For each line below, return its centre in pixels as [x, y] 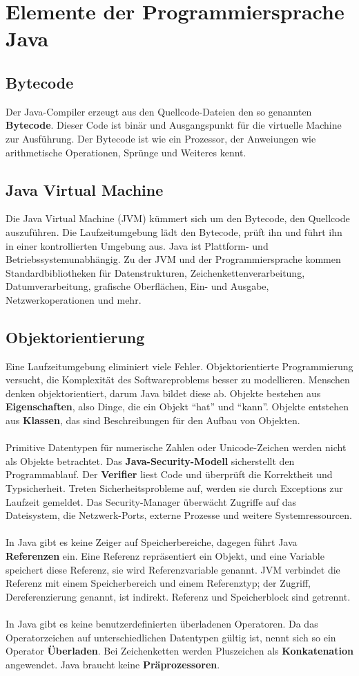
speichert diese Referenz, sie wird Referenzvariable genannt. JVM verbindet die [173, 569]
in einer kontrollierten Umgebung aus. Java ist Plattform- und [137, 245]
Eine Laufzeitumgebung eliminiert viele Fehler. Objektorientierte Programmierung [179, 366]
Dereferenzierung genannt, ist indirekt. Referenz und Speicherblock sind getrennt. [178, 596]
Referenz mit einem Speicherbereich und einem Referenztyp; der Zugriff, [158, 583]
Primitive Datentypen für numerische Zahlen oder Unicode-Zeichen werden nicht [176, 447]
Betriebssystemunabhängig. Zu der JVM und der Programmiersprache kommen [173, 259]
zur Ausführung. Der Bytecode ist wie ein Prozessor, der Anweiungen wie [161, 138]
